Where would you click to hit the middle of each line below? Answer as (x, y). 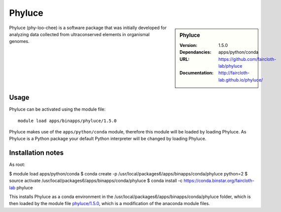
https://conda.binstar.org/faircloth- (219, 181)
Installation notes (36, 153)
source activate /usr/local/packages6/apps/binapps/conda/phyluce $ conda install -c (96, 181)
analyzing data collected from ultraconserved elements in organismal (79, 34)
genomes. (19, 42)
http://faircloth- (234, 73)
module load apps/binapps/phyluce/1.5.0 (67, 121)
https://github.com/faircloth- (247, 59)
